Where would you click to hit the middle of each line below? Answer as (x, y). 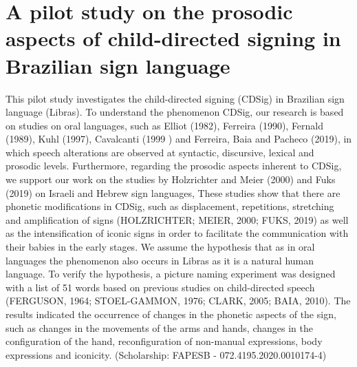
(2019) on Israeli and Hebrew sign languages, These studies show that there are (173, 192)
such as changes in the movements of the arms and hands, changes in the (159, 327)
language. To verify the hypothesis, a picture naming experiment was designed (171, 274)
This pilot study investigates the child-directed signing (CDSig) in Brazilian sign (175, 98)
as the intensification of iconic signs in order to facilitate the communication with (177, 233)
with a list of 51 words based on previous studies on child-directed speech (160, 287)
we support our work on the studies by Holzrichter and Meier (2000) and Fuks (171, 179)
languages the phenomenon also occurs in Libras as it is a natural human (160, 260)
